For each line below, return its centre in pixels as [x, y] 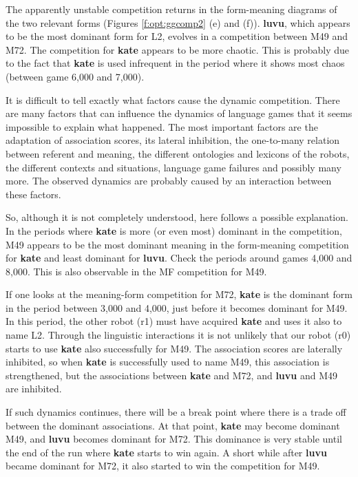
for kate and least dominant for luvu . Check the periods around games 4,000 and [179, 258]
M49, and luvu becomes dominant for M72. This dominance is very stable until [174, 439]
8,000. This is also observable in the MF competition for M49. [136, 271]
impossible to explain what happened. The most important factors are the [162, 126]
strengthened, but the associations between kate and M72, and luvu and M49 [171, 375]
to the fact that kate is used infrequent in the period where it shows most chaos [175, 63]
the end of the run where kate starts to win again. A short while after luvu [166, 452]
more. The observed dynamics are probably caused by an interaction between [169, 181]
